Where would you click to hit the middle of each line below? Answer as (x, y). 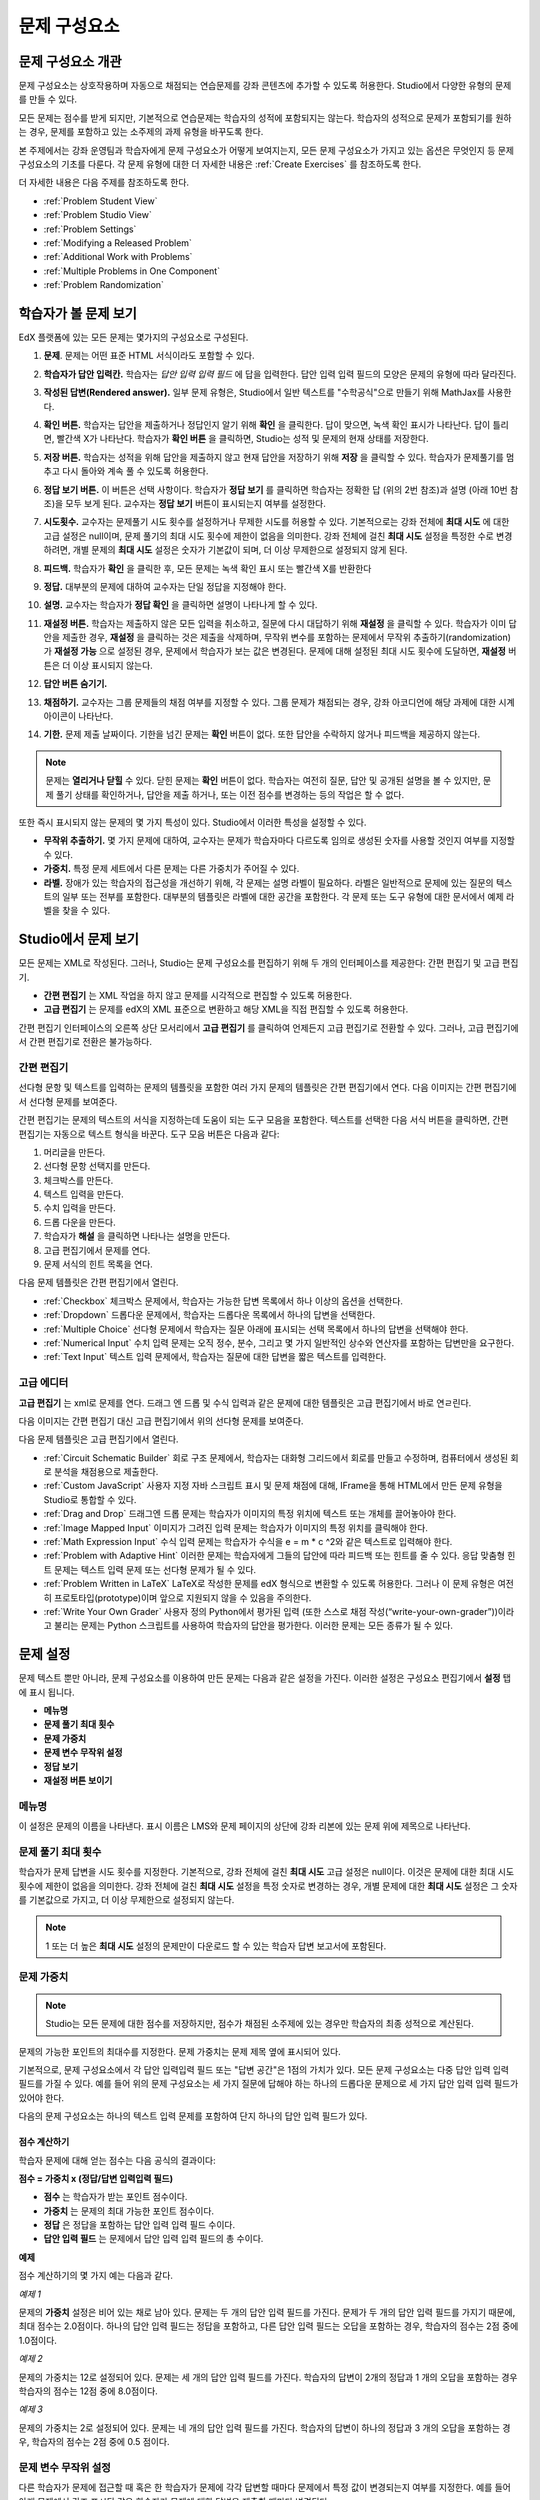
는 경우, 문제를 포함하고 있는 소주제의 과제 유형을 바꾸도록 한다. (141, 132)
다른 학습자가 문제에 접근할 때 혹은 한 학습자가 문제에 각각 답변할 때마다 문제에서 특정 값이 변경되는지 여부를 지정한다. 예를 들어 (265, 2487)
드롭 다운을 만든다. (79, 1222)
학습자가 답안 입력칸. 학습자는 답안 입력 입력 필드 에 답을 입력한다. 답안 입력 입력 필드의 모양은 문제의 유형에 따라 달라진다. (280, 374)
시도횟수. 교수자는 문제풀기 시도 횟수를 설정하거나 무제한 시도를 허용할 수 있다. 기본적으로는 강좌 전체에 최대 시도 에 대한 (276, 522)
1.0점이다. (37, 2340)
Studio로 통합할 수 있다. (90, 1499)
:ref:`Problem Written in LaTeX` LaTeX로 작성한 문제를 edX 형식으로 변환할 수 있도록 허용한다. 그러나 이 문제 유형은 (269, 1584)
